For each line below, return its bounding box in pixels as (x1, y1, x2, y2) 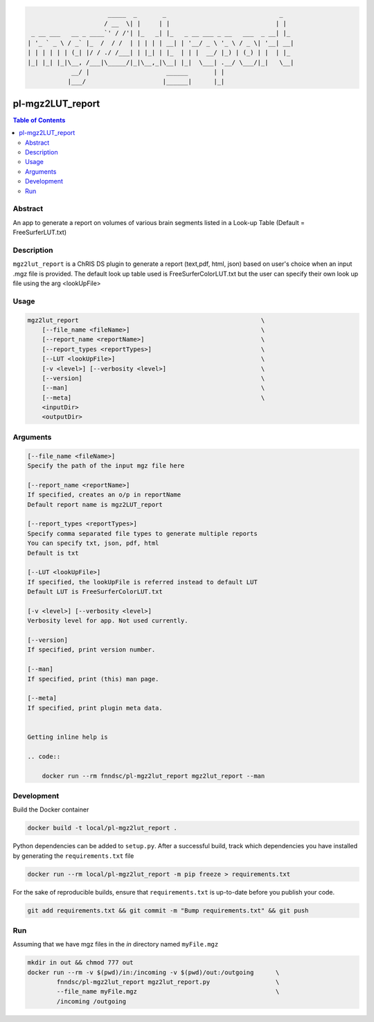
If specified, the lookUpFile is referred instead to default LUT (27, 578, 258, 586)
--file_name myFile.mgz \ (56, 987, 280, 996)
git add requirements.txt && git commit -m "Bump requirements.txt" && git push (27, 906, 309, 914)
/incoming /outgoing (56, 997, 127, 1005)
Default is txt (27, 549, 79, 557)
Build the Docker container (12, 805, 89, 814)
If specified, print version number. (27, 646, 156, 654)
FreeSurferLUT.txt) (12, 228, 67, 237)
